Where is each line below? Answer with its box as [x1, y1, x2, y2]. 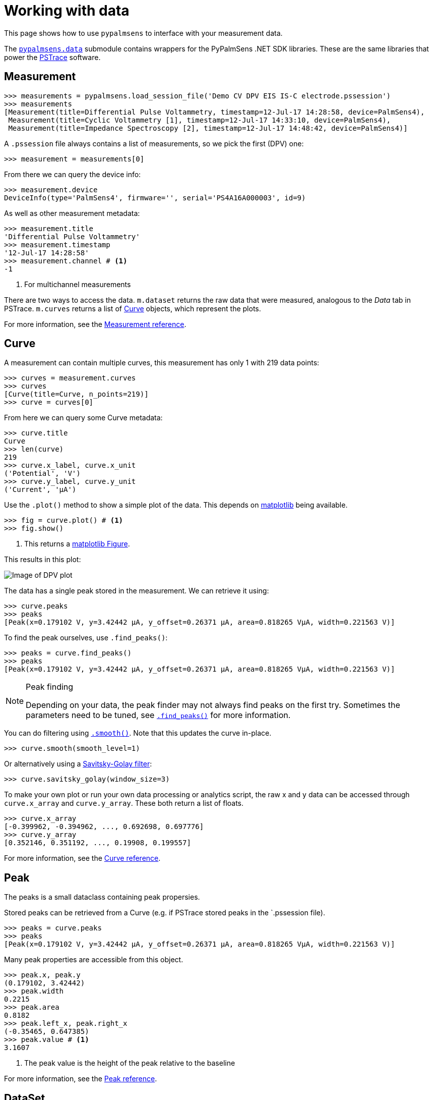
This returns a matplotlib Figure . [24, 539, 130, 548]
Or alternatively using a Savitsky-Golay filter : [4, 759, 152, 768]
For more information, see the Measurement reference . [4, 319, 187, 328]
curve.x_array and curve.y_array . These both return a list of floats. [4, 799, 244, 808]
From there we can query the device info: [4, 170, 141, 179]
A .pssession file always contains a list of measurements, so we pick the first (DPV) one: [4, 139, 304, 148]
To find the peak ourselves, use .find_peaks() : [4, 633, 168, 642]
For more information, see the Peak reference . [4, 1074, 157, 1083]
